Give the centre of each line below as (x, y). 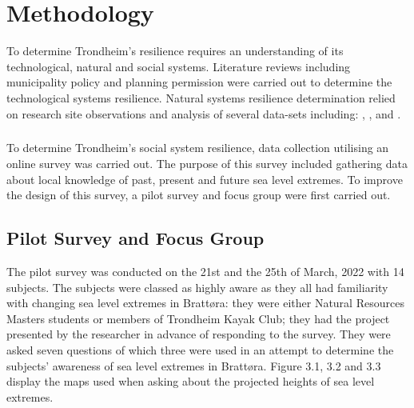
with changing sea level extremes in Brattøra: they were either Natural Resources (205, 303)
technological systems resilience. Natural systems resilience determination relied (201, 97)
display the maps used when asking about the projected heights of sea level (191, 381)
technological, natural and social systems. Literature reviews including (179, 66)
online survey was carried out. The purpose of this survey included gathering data (207, 164)
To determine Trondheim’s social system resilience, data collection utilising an (198, 148)
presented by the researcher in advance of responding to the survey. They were (199, 334)
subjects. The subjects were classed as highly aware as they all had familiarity (197, 287)
